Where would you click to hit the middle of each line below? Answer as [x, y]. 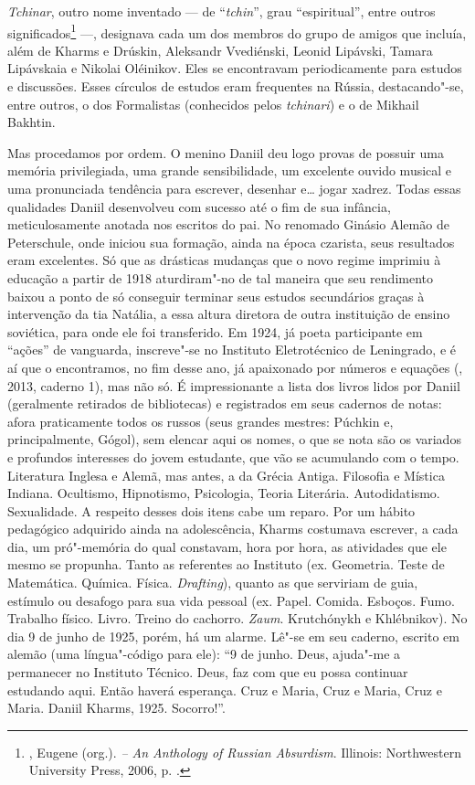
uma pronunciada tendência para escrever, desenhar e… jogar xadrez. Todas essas [234, 188]
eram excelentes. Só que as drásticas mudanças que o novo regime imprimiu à [224, 260]
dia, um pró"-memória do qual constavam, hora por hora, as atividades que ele [227, 546]
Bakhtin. [32, 122]
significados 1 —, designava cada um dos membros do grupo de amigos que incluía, [237, 31]
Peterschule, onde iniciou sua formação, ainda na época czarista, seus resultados [231, 242]
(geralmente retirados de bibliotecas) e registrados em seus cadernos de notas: [225, 403]
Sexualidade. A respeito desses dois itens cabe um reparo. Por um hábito [211, 510]
